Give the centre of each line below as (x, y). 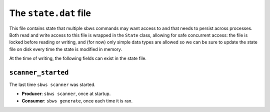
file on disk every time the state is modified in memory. (66, 49)
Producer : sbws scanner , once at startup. (66, 94)
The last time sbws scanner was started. (52, 84)
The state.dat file (50, 13)
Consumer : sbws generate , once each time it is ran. (77, 100)
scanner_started (39, 72)
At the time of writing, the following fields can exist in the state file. (78, 58)
